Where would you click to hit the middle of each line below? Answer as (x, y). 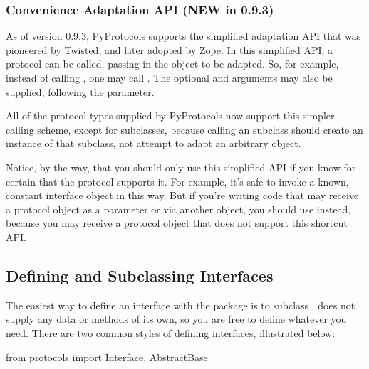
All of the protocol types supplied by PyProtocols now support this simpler (170, 116)
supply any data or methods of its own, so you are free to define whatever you (176, 319)
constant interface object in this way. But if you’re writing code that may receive (182, 195)
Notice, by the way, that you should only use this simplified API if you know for (181, 167)
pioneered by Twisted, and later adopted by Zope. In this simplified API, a (170, 49)
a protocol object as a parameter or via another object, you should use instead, (178, 209)
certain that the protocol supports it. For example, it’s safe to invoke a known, (177, 181)
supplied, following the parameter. (80, 91)
